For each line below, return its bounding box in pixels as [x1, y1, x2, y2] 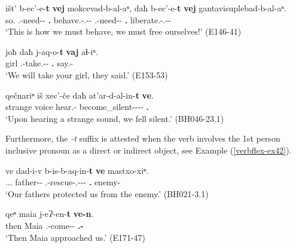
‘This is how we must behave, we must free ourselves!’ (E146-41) [5, 25, 242, 38]
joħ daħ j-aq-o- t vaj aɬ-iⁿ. [5, 45, 98, 57]
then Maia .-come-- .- [5, 219, 84, 231]
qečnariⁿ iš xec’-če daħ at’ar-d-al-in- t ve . [5, 88, 154, 101]
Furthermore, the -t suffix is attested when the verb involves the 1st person [5, 132, 280, 145]
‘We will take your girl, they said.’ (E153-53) [5, 68, 168, 81]
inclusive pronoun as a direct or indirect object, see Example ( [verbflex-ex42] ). [5, 143, 292, 156]
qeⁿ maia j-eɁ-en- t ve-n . [5, 207, 94, 220]
